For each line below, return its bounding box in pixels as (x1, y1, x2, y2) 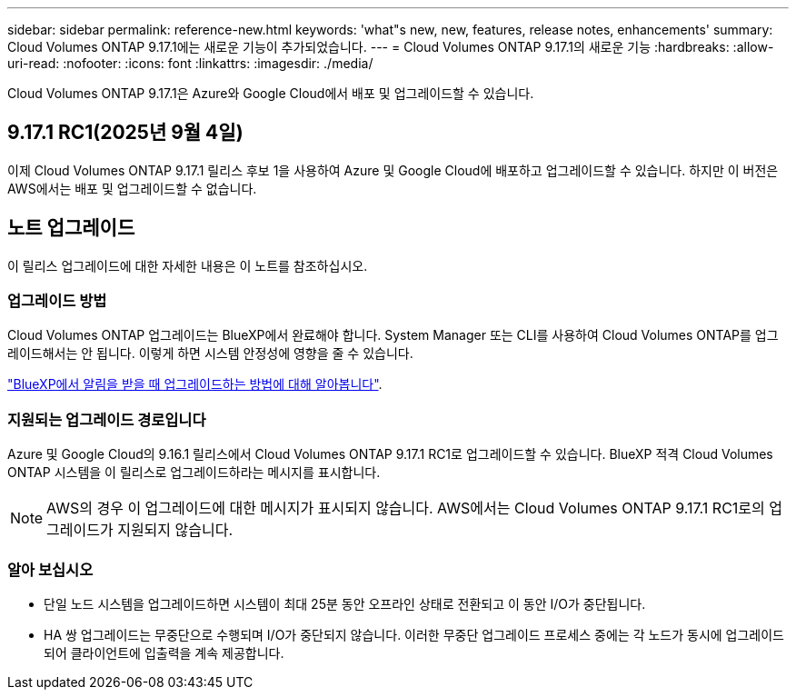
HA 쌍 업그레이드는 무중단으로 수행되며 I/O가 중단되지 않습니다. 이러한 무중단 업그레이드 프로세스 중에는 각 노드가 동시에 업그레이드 (44, 626, 785, 642)
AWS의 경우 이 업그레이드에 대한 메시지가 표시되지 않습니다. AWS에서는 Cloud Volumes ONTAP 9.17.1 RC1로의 (46, 499, 765, 518)
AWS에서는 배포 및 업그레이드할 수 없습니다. (7, 180, 257, 196)
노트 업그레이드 (7, 216, 135, 240)
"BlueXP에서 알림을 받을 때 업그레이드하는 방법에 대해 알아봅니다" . (7, 376, 383, 393)
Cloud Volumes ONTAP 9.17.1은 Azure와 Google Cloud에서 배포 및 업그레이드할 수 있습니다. (7, 85, 534, 101)
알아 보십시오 (7, 560, 94, 579)
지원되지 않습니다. (117, 521, 234, 540)
